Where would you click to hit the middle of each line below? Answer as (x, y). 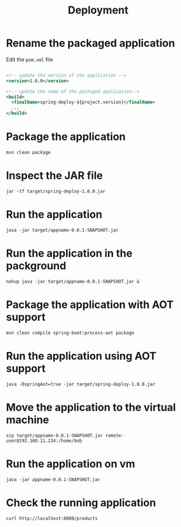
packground (36, 266)
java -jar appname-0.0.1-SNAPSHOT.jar (53, 479)
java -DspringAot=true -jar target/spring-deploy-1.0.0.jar (81, 384)
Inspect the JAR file (55, 176)
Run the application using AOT (81, 356)
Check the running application (81, 503)
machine (28, 420)
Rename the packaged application (90, 43)
